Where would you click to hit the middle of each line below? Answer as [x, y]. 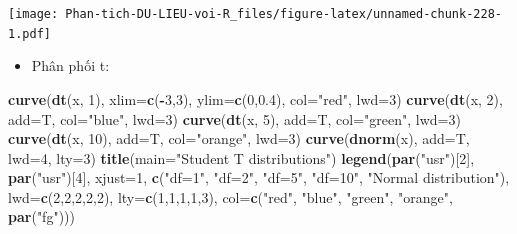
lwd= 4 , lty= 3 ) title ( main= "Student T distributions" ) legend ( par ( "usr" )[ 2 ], [241, 157]
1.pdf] [29, 33]
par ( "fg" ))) [41, 216]
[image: [33, 14]
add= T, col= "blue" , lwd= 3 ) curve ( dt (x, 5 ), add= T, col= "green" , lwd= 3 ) [234, 118]
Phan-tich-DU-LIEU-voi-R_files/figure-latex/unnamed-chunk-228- [283, 14]
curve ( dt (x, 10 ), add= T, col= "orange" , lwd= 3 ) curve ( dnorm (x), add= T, [239, 138]
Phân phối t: [70, 65]
